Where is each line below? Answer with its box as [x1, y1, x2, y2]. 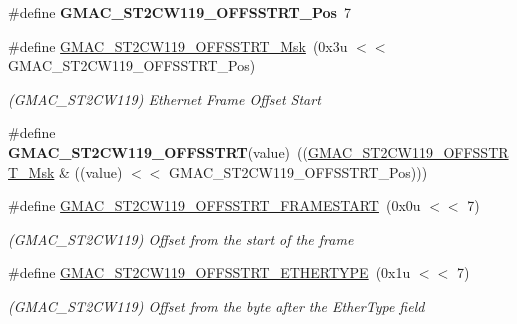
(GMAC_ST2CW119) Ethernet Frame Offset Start [8, 88, 321, 109]
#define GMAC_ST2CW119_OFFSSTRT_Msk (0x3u [8, 35, 348, 56]
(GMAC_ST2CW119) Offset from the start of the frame [8, 228, 354, 249]
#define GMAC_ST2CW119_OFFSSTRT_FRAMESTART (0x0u [8, 195, 421, 216]
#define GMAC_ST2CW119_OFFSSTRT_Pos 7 [8, 2, 351, 22]
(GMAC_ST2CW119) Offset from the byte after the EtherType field [8, 295, 425, 316]
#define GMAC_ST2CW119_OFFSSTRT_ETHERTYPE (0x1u [8, 262, 411, 283]
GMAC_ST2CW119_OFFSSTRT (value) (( [8, 141, 308, 162]
